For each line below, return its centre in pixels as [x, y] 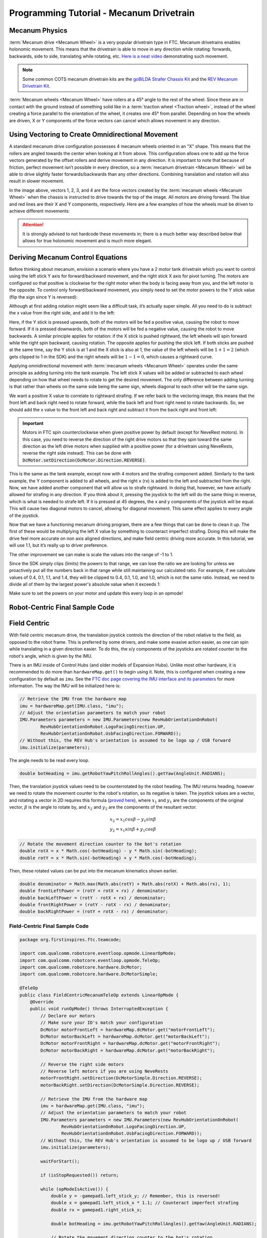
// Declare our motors [68, 1016]
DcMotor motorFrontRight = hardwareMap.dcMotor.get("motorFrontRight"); [130, 1043]
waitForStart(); [60, 1161]
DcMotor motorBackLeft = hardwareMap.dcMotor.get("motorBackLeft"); [125, 1036]
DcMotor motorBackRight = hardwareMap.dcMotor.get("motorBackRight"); [128, 1050]
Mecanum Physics [38, 30]
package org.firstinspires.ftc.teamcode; [70, 939]
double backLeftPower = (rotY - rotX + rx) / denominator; [92, 898]
